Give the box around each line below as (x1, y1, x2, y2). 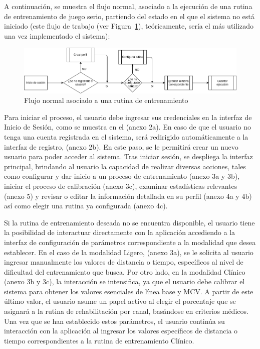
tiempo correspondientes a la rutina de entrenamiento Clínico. (4, 335, 194, 345)
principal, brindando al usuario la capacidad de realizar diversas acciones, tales (4, 161, 246, 171)
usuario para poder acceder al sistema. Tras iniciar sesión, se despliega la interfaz (4, 151, 253, 162)
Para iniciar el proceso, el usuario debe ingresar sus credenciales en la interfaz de (4, 111, 252, 122)
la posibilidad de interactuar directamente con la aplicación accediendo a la (4, 227, 235, 238)
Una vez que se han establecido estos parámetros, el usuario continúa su (4, 315, 225, 326)
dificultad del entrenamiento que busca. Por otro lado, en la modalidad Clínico (4, 266, 245, 277)
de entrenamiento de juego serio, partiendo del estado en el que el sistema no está (4, 11, 254, 21)
